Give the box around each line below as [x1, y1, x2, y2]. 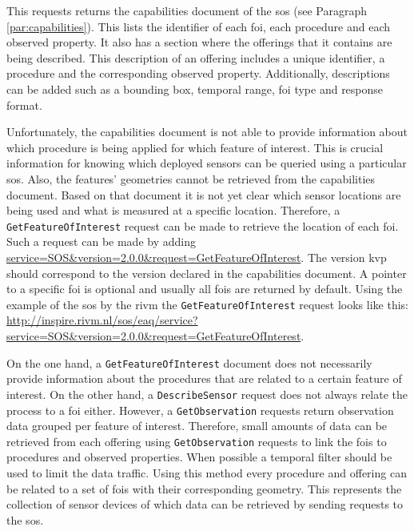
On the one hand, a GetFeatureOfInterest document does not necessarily [6, 354, 372, 371]
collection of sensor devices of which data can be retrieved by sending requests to [6, 496, 404, 513]
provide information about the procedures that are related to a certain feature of [6, 370, 402, 387]
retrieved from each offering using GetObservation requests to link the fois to [6, 432, 387, 449]
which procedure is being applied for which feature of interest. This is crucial [6, 139, 384, 155]
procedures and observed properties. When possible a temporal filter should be [6, 449, 392, 465]
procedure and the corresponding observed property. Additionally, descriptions [6, 65, 390, 82]
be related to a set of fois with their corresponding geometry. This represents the [6, 480, 402, 497]
